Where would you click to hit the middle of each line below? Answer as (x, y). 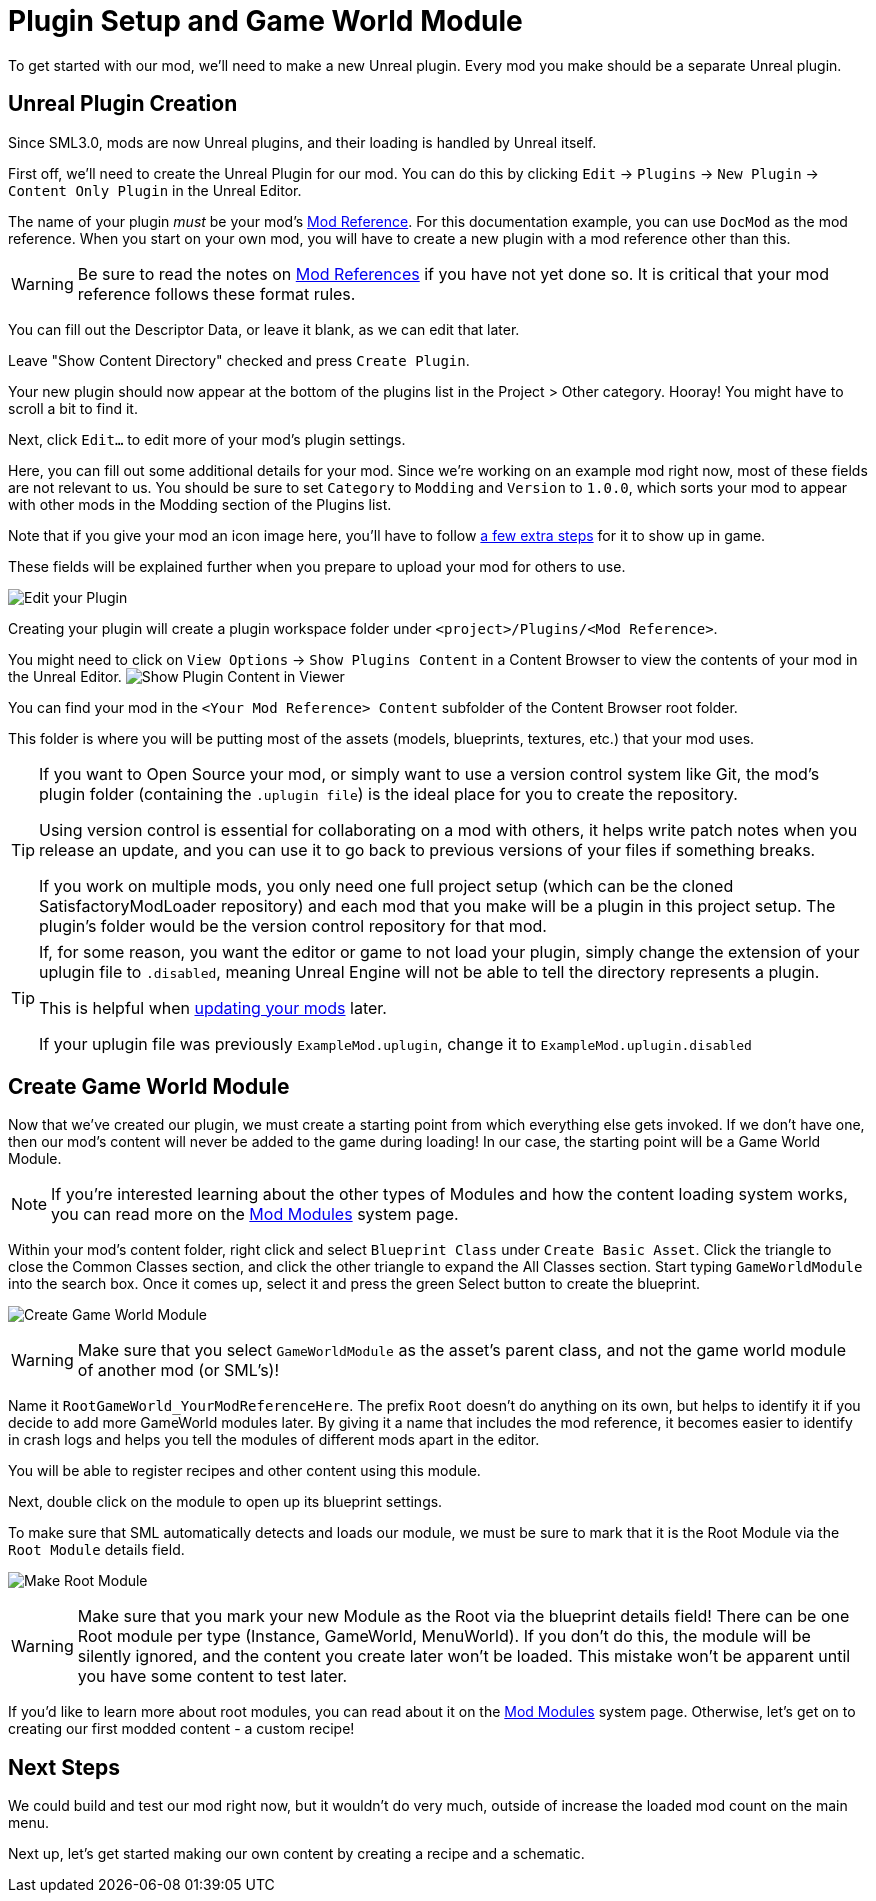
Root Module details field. (96, 1550)
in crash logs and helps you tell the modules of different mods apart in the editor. (274, 1440)
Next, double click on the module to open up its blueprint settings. (225, 1502)
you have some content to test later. (212, 1676)
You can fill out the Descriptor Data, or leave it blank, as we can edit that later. (264, 329)
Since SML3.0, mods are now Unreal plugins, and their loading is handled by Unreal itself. (302, 142)
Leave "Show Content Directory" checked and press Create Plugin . (239, 360)
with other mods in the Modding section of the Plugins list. (200, 504)
